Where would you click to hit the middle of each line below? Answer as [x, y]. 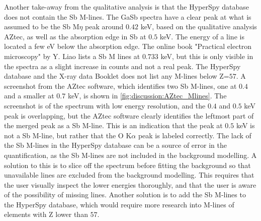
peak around [104, 26]
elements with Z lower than [46, 214]
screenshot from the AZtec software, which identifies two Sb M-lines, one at [120, 86]
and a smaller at [29, 96]
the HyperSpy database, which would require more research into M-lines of [119, 204]
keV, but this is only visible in [207, 56]
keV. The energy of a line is [202, 36]
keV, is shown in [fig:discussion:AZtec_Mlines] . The [147, 96]
